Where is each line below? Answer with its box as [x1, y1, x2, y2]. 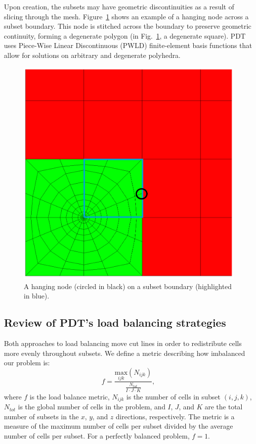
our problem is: [4, 357, 50, 368]
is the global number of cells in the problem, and [18, 401, 166, 412]
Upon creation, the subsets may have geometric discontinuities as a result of [4, 1, 234, 11]
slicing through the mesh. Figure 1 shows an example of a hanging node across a [4, 11, 249, 21]
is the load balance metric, [30, 391, 110, 401]
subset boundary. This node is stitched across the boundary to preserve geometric [4, 21, 252, 31]
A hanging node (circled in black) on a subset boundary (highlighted [24, 281, 232, 291]
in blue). [24, 291, 49, 301]
